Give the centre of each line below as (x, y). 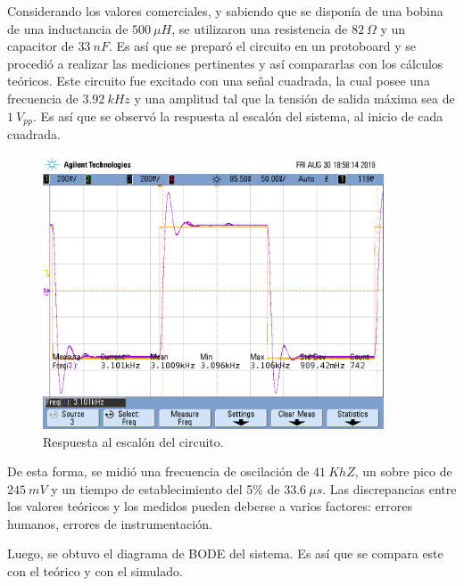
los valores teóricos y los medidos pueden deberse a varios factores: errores (210, 506)
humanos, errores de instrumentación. (110, 523)
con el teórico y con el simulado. (95, 571)
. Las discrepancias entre (389, 488)
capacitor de (41, 46)
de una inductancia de (68, 28)
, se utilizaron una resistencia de (260, 28)
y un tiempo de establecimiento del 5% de (166, 488)
